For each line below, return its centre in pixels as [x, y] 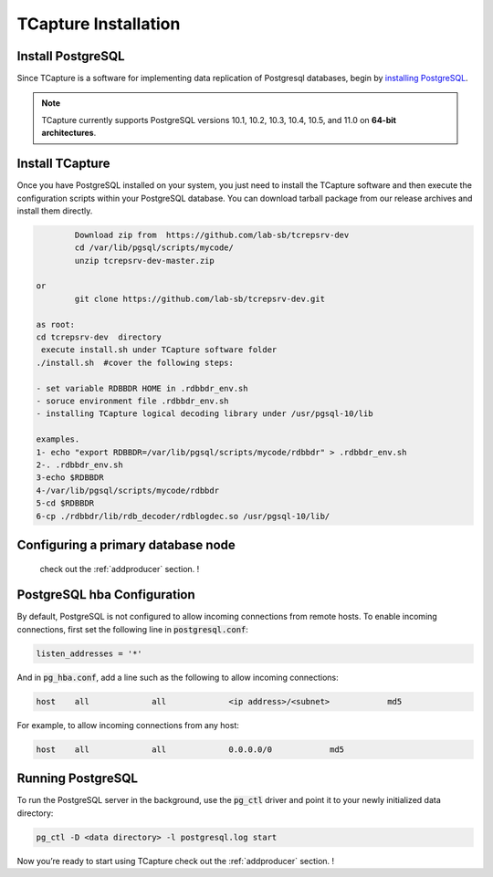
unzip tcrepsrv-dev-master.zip [144, 261]
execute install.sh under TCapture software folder [159, 350]
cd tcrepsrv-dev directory [99, 337]
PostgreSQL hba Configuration [106, 595]
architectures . [69, 133]
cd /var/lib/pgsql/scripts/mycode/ [154, 248]
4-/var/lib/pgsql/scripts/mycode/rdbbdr [127, 490]
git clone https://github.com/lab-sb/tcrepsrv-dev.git [200, 298]
